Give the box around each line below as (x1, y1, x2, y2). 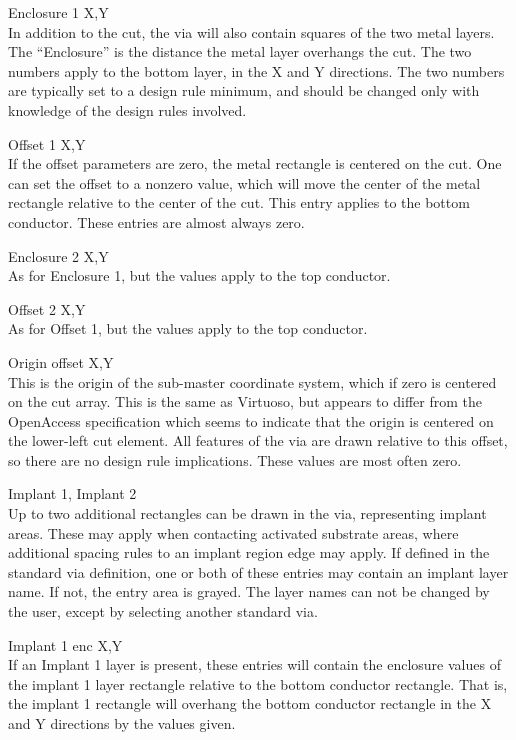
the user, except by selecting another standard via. (8, 601, 318, 622)
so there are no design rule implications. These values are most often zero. (8, 449, 462, 470)
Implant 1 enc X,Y (8, 634, 123, 655)
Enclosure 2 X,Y (8, 245, 109, 266)
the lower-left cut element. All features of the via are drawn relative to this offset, (8, 430, 508, 451)
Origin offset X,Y (8, 351, 114, 372)
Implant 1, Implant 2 (8, 483, 137, 504)
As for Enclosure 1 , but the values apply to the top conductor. (8, 265, 391, 286)
